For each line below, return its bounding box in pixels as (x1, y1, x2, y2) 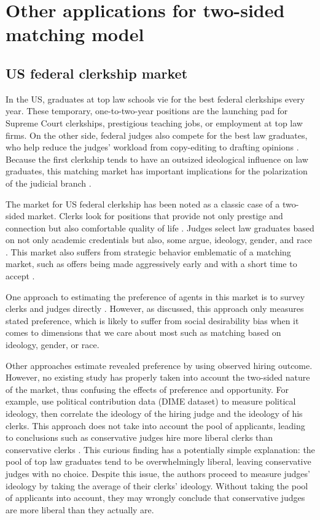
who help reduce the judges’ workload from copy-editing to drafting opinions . (6, 141, 299, 153)
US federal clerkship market (6, 63, 188, 82)
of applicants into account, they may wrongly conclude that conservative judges (6, 491, 305, 504)
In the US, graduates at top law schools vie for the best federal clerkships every (6, 92, 305, 105)
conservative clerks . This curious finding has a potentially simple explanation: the (6, 443, 315, 456)
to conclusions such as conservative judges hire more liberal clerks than (6, 431, 273, 444)
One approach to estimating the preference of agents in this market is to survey (6, 290, 305, 303)
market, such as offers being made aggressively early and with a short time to (6, 257, 297, 270)
